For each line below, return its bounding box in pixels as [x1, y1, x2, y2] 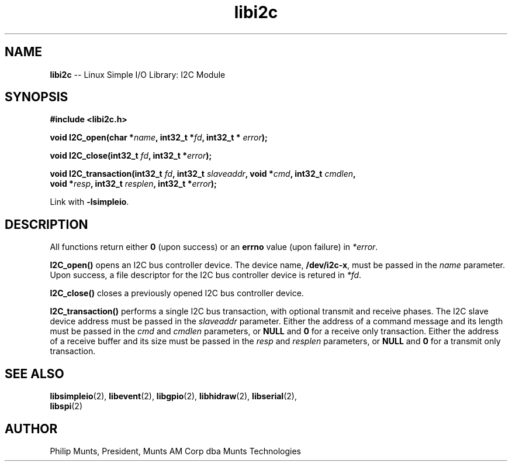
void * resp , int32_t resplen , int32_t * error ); [50, 179, 217, 189]
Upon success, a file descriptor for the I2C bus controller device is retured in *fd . [50, 270, 362, 280]
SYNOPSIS [5, 90, 68, 105]
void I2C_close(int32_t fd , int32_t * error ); [50, 150, 212, 161]
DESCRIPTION [5, 217, 88, 232]
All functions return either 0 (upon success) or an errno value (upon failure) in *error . [50, 242, 378, 252]
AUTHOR [5, 421, 58, 436]
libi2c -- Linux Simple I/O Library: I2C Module [50, 69, 226, 80]
